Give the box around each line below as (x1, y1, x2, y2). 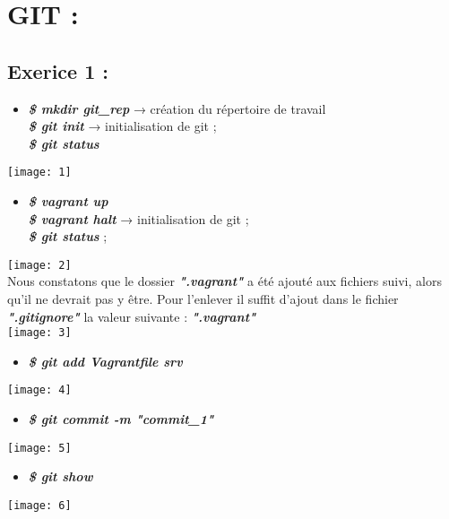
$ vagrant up (28, 192, 108, 211)
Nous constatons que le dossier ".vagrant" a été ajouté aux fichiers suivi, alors (7, 272, 442, 290)
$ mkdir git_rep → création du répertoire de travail (28, 99, 326, 117)
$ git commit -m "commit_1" (28, 410, 214, 428)
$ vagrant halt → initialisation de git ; (28, 209, 249, 228)
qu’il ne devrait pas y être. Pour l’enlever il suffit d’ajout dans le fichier (7, 290, 399, 308)
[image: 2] (7, 258, 72, 272)
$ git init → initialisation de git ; (28, 117, 217, 135)
